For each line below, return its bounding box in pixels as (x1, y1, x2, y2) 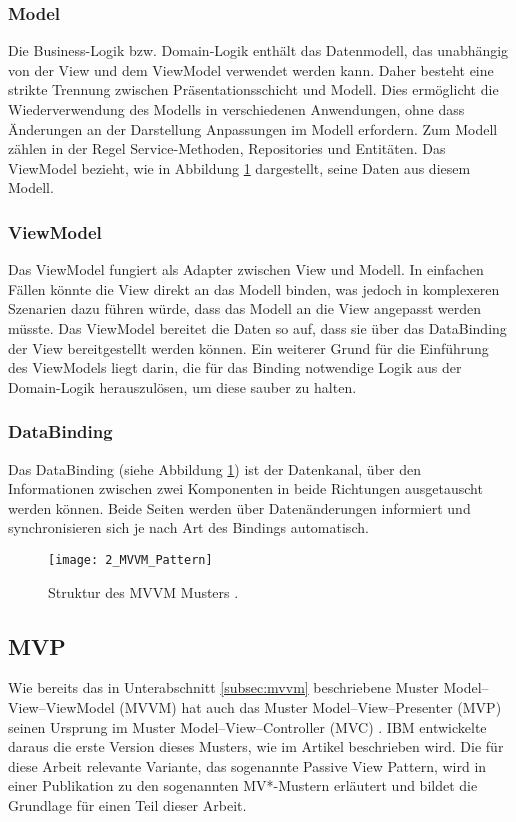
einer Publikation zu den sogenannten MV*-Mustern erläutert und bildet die (8, 775, 478, 796)
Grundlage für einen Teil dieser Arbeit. (8, 794, 247, 815)
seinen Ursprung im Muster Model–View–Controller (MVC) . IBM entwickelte (8, 716, 487, 737)
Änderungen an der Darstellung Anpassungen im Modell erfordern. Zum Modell (8, 118, 498, 139)
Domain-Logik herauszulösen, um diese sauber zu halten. (8, 376, 357, 397)
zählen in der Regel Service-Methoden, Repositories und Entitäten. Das (8, 138, 446, 159)
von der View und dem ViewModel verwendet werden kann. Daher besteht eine (8, 59, 494, 80)
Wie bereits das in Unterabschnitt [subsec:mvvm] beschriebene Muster (8, 677, 439, 698)
